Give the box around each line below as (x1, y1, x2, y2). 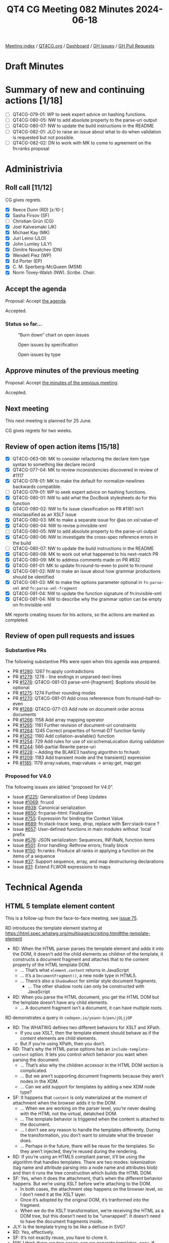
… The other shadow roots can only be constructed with (27, 983, 145, 990)
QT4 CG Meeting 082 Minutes (7, 4, 134, 15)
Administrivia (5, 163, 63, 174)
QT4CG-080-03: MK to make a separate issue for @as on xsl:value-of (12, 517, 158, 523)
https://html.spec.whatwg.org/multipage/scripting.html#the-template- (5, 930, 151, 936)
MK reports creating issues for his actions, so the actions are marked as (5, 612, 155, 618)
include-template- (111, 1047, 150, 1052)
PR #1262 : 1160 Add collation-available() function (12, 733, 115, 739)
